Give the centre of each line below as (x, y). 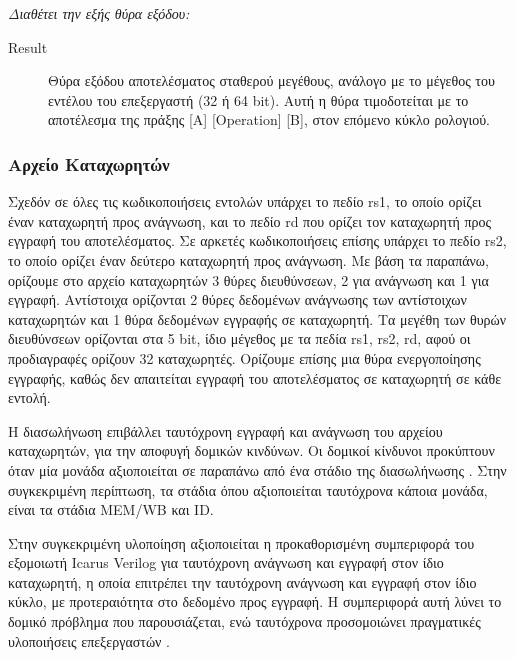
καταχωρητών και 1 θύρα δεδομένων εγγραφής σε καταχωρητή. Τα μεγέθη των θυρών (257, 318)
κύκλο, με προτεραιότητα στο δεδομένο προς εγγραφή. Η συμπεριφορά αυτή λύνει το (255, 601)
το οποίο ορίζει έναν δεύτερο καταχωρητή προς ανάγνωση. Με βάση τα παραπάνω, (248, 259)
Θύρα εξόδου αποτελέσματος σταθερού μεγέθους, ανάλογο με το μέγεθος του (271, 80)
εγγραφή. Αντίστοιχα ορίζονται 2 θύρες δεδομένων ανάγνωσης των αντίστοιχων (237, 299)
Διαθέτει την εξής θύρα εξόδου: (99, 13)
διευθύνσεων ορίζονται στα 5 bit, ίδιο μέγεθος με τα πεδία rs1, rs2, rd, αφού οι (239, 338)
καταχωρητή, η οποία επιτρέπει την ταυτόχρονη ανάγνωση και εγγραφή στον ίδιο (242, 581)
